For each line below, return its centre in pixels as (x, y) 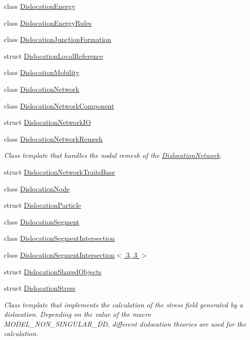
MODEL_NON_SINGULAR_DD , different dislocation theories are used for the (125, 323)
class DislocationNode (37, 188)
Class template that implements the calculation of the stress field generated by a (124, 304)
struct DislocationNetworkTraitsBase (60, 171)
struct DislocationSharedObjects (53, 271)
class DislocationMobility (42, 72)
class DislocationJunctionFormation (58, 39)
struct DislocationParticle (43, 205)
